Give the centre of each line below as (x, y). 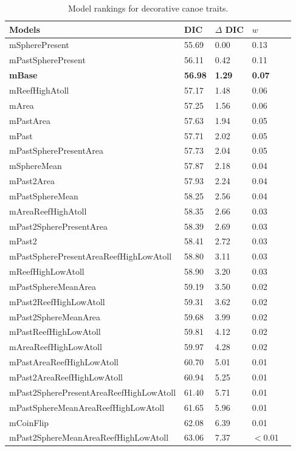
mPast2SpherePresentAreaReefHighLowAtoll (93, 392)
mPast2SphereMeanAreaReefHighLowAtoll (89, 437)
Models (25, 29)
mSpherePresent (39, 45)
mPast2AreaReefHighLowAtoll (66, 377)
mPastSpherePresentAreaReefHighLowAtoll (91, 256)
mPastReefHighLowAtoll (55, 332)
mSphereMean (36, 166)
